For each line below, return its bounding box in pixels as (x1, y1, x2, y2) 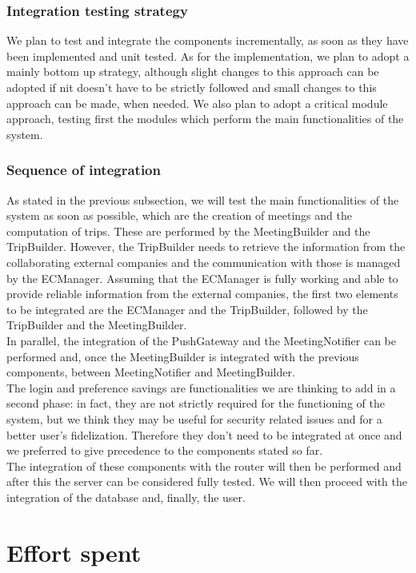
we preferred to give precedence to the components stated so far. (6, 442, 323, 459)
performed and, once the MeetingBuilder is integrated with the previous (6, 348, 359, 364)
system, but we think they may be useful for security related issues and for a (6, 410, 382, 427)
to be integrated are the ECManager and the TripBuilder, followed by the (6, 300, 368, 317)
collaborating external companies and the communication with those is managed (6, 253, 401, 270)
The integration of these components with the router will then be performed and (6, 457, 402, 474)
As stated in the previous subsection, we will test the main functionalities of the (6, 191, 399, 208)
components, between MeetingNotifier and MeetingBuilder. (6, 364, 295, 380)
